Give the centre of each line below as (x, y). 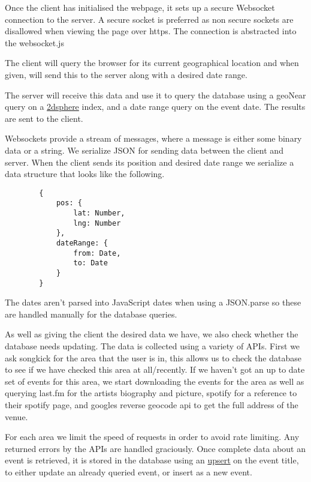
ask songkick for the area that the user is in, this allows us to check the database (153, 357)
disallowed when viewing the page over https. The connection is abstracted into (151, 31)
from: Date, (97, 253)
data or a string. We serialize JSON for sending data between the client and (144, 150)
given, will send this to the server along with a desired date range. (126, 74)
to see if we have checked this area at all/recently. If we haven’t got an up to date (155, 369)
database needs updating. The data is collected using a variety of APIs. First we (153, 346)
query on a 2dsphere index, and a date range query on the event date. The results (155, 107)
